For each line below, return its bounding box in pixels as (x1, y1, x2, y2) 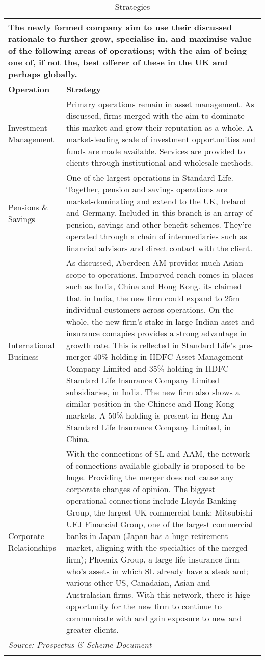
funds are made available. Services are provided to (66, 145, 245, 157)
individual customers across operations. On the (66, 304, 234, 315)
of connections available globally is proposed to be (66, 459, 245, 471)
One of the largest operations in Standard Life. (66, 172, 234, 183)
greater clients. (66, 624, 119, 635)
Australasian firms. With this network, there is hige (66, 589, 250, 600)
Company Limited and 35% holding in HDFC (66, 362, 229, 374)
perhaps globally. (8, 68, 77, 80)
